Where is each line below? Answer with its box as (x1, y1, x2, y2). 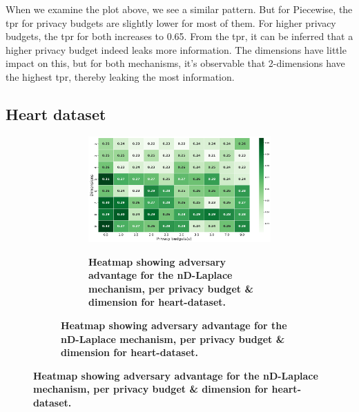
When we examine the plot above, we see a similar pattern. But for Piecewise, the (6, 2, 353, 16)
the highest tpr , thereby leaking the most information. (6, 69, 235, 84)
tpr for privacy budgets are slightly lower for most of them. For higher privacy (6, 15, 336, 30)
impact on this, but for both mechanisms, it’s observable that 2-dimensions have (6, 56, 345, 70)
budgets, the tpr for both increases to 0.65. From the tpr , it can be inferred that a (6, 29, 353, 43)
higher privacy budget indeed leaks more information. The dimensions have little (6, 42, 347, 57)
